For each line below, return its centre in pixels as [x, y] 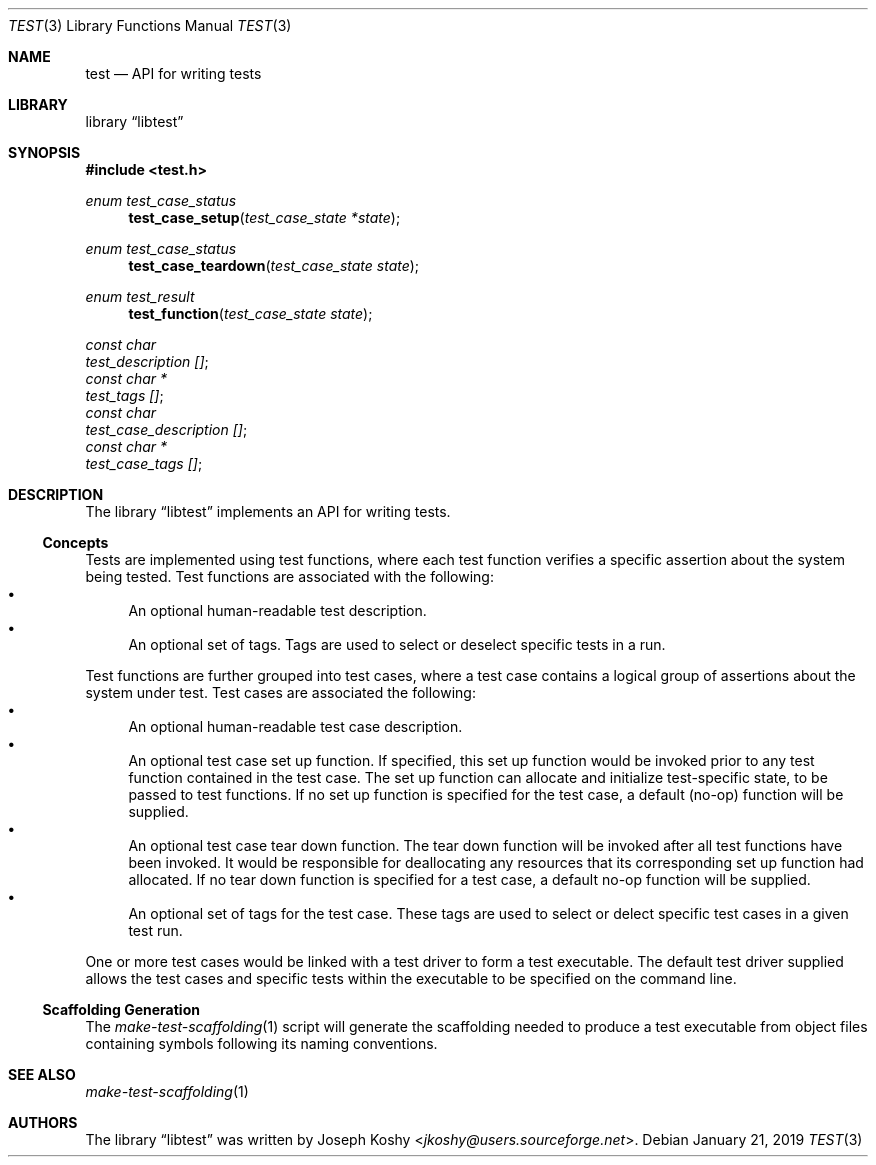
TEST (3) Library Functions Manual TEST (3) [150, 25]
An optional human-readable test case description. [295, 726]
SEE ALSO [42, 1074]
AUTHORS [43, 1122]
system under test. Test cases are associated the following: [280, 692]
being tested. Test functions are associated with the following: [289, 576]
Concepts [75, 542]
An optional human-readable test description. [277, 610]
